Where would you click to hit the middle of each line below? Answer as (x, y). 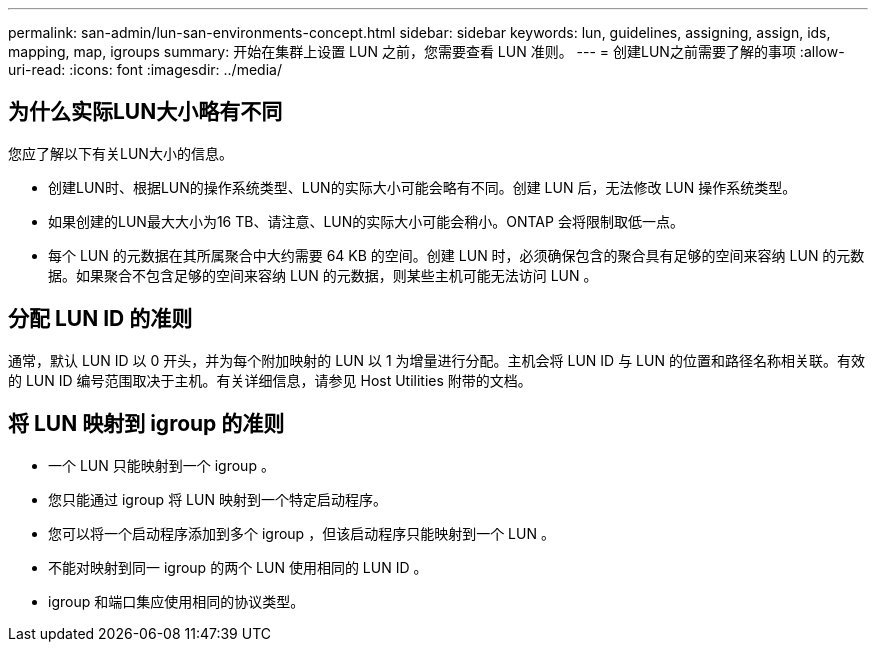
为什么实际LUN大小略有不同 (145, 112)
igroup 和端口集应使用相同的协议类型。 (176, 601)
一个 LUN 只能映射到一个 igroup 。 (161, 465)
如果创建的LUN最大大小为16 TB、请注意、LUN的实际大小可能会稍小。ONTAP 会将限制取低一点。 (366, 221)
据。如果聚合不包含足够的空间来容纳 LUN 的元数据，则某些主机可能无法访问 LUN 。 (323, 275)
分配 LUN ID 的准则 (100, 319)
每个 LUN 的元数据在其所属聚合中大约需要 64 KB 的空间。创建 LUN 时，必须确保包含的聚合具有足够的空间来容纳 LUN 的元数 (456, 255)
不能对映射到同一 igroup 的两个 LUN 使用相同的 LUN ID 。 (238, 567)
